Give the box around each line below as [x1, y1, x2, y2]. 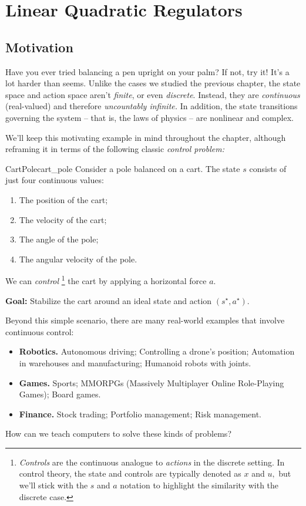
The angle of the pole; [19, 233, 99, 245]
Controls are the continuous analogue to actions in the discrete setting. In [19, 456, 285, 468]
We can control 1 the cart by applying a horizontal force [5, 273, 207, 286]
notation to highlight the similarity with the [120, 479, 279, 491]
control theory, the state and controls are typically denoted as [19, 467, 241, 480]
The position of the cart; [19, 193, 108, 205]
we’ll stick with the [19, 479, 88, 491]
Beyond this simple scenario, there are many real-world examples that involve [5, 314, 285, 326]
